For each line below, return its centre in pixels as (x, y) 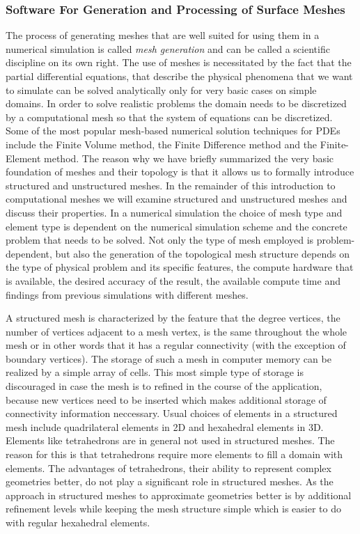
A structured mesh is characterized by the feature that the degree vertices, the (173, 318)
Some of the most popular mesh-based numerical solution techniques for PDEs (173, 131)
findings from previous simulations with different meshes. (127, 294)
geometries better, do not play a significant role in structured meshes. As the (170, 481)
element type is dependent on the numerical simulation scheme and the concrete (177, 226)
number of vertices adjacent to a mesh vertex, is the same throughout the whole (177, 331)
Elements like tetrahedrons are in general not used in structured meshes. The (170, 440)
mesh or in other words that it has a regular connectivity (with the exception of (176, 345)
